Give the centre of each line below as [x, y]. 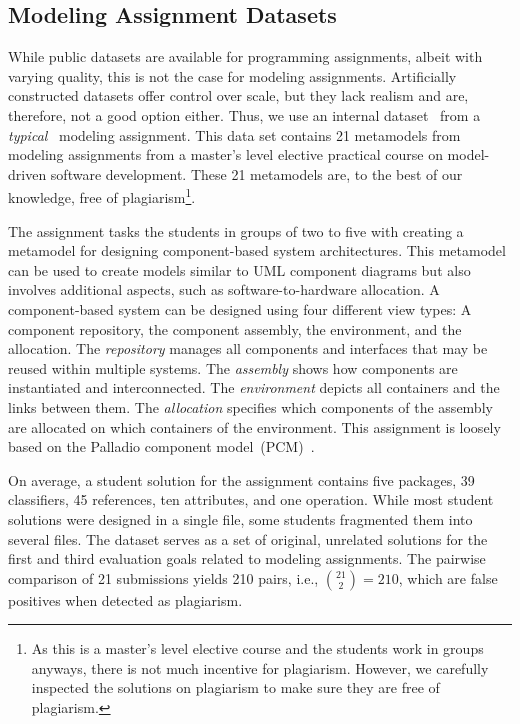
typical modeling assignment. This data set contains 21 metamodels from [234, 134]
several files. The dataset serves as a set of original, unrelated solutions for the [248, 538]
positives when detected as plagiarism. [125, 599]
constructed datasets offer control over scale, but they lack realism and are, [238, 95]
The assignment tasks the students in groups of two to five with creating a [236, 230]
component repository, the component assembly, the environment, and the [235, 328]
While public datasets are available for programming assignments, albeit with [245, 56]
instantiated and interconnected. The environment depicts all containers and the [254, 387]
